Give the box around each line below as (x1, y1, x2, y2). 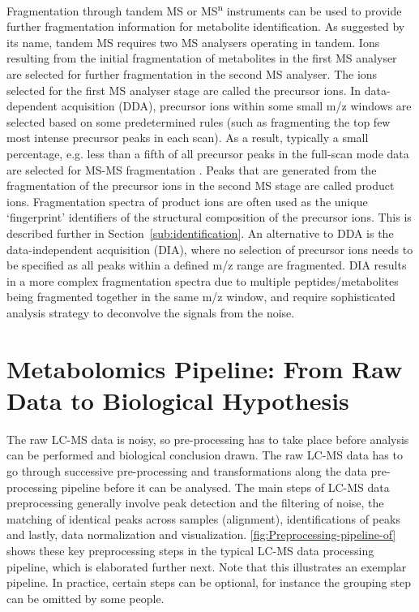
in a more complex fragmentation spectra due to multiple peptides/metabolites (6, 272, 399, 289)
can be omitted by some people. (6, 589, 165, 606)
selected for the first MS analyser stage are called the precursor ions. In (6, 81, 361, 98)
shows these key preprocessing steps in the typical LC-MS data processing (6, 542, 374, 558)
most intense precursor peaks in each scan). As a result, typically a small (6, 129, 369, 146)
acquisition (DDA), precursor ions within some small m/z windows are (61, 97, 412, 114)
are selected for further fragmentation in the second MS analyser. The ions (6, 66, 378, 83)
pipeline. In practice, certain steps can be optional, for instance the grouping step (6, 574, 412, 591)
